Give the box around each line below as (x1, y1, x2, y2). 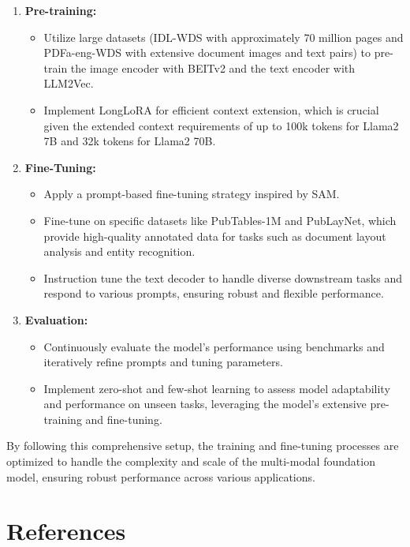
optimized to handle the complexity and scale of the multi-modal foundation (6, 453, 375, 470)
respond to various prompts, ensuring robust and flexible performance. (43, 285, 384, 302)
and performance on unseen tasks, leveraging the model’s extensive (43, 395, 367, 412)
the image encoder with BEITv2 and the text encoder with (70, 59, 356, 76)
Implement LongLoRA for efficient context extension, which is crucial (43, 101, 379, 118)
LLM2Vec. (43, 75, 94, 92)
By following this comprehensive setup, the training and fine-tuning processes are (6, 437, 399, 454)
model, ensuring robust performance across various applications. (6, 468, 315, 485)
